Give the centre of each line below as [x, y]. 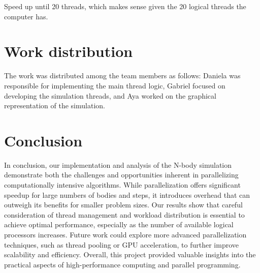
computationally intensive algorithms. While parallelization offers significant [122, 185]
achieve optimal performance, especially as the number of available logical [119, 224]
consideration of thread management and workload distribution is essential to [124, 214]
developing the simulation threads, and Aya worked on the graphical [110, 95]
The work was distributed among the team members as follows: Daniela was [122, 75]
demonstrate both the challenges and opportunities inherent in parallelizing [121, 175]
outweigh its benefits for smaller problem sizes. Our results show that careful [123, 205]
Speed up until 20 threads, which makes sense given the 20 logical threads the [125, 6]
